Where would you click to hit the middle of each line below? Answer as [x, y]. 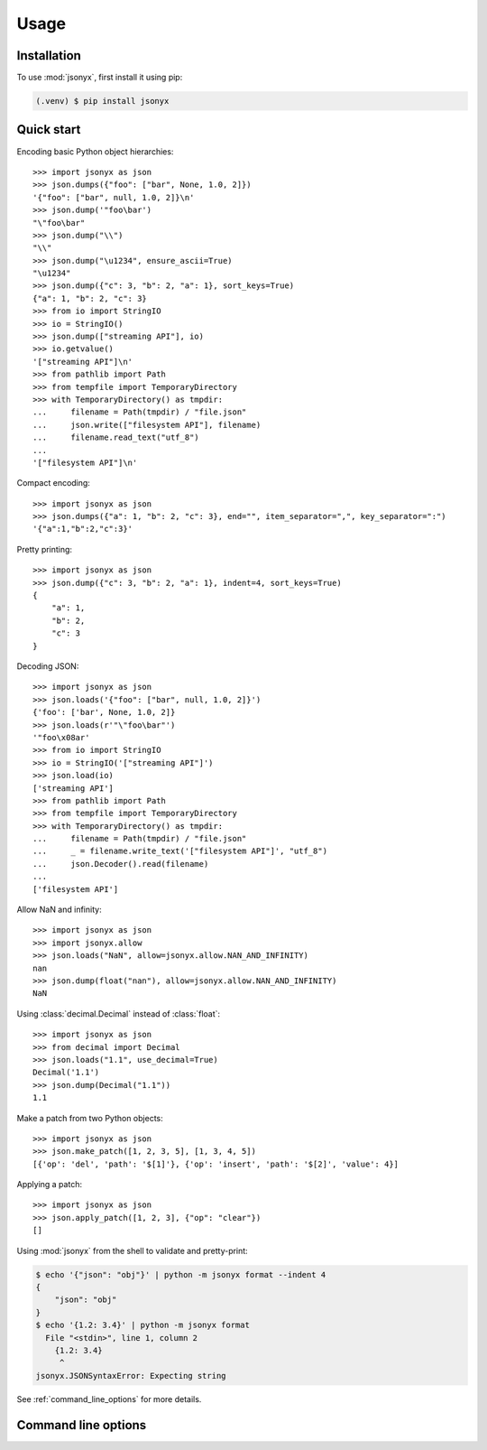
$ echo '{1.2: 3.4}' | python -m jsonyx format [142, 1325]
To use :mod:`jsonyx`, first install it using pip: [100, 78]
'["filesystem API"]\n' [85, 462]
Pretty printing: [44, 549]
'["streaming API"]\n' [83, 362]
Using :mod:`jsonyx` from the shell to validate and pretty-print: [132, 1250]
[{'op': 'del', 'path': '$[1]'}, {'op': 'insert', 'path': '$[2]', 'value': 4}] [216, 1164]
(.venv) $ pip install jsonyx [102, 101]
